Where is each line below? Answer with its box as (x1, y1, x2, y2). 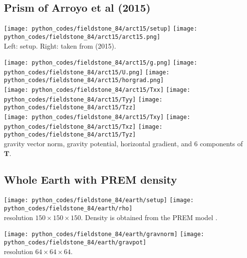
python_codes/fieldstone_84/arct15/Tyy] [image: (4, 96, 163, 103)
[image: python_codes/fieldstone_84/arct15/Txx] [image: (4, 86, 191, 94)
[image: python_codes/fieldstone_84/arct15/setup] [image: (4, 25, 198, 33)
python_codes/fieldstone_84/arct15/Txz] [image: (4, 123, 163, 130)
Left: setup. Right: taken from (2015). (4, 40, 116, 51)
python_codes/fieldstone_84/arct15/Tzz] (4, 104, 136, 111)
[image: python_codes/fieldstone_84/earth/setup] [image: (4, 197, 194, 204)
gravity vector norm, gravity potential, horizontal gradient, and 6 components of (4, 138, 243, 149)
